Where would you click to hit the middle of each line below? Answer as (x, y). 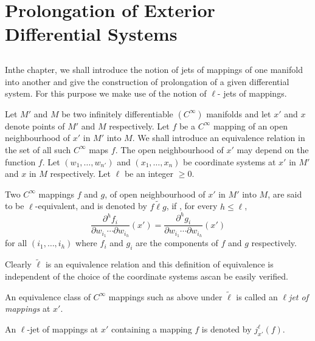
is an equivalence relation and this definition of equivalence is (159, 264)
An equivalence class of (48, 296)
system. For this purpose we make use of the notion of (106, 93)
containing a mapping (152, 329)
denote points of (35, 126)
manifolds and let (239, 113)
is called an (257, 296)
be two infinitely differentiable (117, 113)
